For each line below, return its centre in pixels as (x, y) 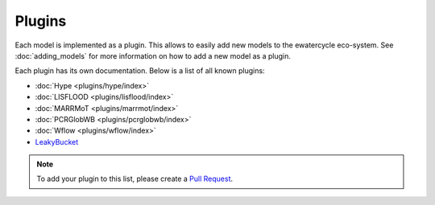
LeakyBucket (57, 141)
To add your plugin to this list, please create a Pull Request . (135, 179)
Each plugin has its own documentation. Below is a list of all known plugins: (140, 71)
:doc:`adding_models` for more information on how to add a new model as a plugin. (153, 55)
